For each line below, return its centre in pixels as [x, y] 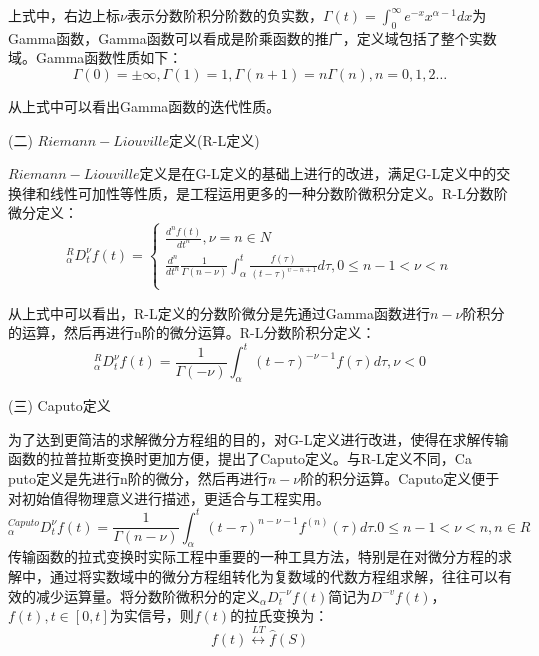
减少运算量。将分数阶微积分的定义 [147, 595]
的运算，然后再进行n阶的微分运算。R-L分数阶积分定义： [192, 332]
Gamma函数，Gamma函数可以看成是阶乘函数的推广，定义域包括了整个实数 [252, 37]
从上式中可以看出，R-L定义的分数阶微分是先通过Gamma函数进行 [219, 312]
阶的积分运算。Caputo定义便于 [400, 477]
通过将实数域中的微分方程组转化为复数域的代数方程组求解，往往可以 [273, 576]
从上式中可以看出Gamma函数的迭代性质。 [144, 105]
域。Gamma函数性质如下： [95, 57]
